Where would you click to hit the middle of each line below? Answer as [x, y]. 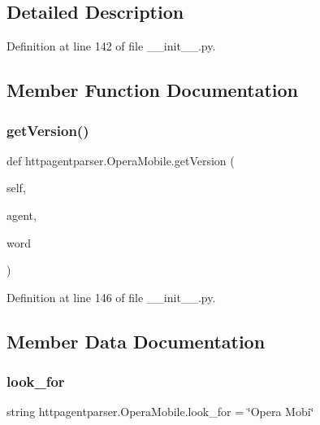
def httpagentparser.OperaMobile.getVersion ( [121, 160]
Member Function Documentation [153, 90]
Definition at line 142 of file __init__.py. [111, 46]
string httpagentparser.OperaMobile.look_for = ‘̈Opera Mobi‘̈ [160, 412]
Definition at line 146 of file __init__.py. [111, 297]
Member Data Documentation [136, 341]
